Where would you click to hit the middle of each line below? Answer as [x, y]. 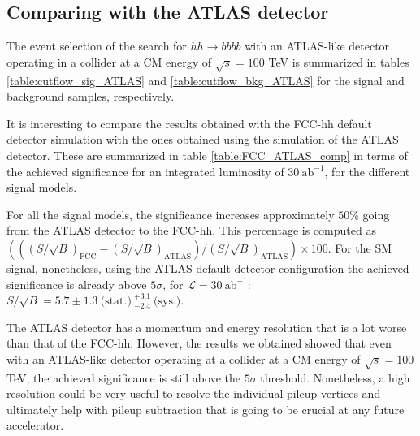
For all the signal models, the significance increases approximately [171, 214]
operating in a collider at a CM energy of [109, 61]
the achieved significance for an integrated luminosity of [145, 171]
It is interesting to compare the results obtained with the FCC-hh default [189, 123]
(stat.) [116, 302]
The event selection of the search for [97, 46]
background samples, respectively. [91, 96]
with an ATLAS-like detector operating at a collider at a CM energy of [184, 358]
